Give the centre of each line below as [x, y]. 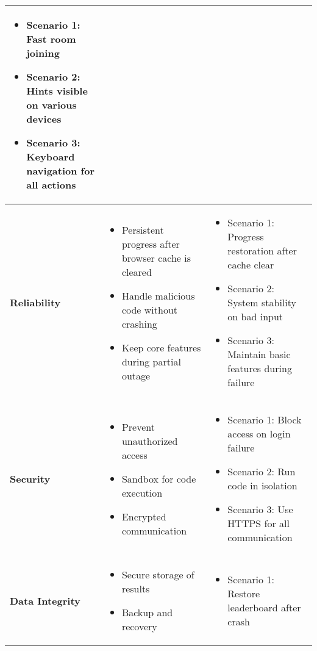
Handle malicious [158, 295]
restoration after [262, 250]
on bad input [255, 316]
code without [149, 309]
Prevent [138, 426]
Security [30, 478]
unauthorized [150, 441]
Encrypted [144, 516]
